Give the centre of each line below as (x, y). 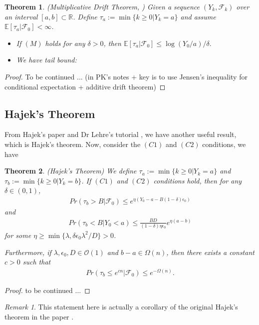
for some (18, 235)
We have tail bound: (46, 60)
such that (37, 262)
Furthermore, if (28, 252)
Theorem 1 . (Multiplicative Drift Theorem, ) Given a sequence (102, 6)
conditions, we (224, 144)
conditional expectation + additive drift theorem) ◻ (85, 86)
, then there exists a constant (210, 252)
